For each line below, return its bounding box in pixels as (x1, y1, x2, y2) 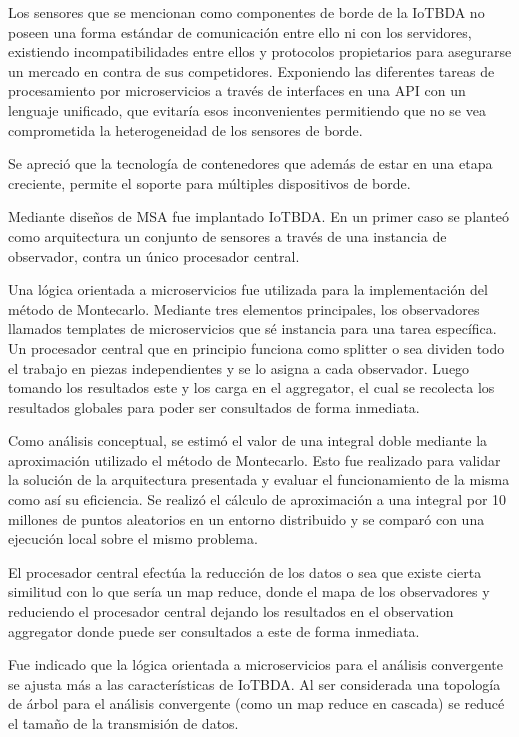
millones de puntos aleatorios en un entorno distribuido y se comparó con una (8, 508, 485, 529)
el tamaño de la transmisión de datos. (8, 713, 239, 733)
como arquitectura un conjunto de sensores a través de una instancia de (8, 225, 447, 246)
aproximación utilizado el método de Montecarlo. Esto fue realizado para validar (8, 449, 501, 470)
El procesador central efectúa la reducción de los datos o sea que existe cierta (8, 561, 482, 582)
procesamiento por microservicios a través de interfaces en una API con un (8, 80, 466, 101)
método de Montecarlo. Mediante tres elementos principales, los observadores (8, 298, 480, 319)
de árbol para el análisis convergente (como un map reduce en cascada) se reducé (8, 693, 505, 714)
